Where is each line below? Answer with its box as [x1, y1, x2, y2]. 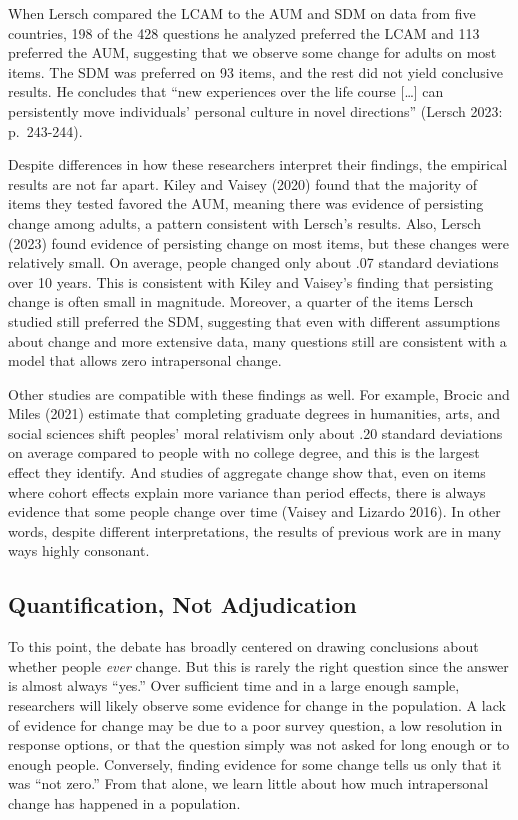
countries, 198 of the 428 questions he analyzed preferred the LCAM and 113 [8, 22, 480, 43]
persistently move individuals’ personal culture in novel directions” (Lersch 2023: [8, 100, 503, 121]
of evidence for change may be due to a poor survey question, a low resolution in [8, 714, 503, 735]
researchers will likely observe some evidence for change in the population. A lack [8, 695, 506, 716]
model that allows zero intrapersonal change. [8, 350, 282, 371]
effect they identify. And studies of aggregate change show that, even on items [8, 462, 486, 483]
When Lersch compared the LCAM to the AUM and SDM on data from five [8, 3, 476, 23]
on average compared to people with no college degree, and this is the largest [8, 442, 480, 463]
